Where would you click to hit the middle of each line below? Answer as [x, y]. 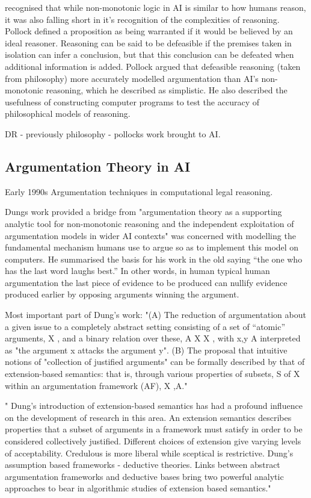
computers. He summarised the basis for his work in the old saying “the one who [154, 259]
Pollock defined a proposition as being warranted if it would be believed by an [149, 31]
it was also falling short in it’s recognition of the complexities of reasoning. [142, 19]
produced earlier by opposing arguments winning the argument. [122, 294]
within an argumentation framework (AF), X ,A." [96, 385]
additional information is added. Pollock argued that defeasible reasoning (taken [153, 66]
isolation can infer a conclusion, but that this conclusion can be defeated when [149, 54]
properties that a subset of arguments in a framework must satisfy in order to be [154, 429]
